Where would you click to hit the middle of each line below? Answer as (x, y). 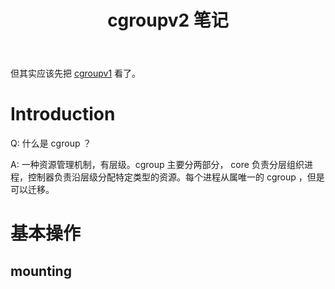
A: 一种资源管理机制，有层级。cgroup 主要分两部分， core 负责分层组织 (157, 165)
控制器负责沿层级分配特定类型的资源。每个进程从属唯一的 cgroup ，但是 (176, 177)
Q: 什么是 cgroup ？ (51, 143)
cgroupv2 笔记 (168, 20)
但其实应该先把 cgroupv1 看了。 (76, 73)
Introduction (63, 114)
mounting (41, 271)
